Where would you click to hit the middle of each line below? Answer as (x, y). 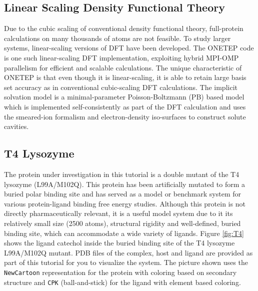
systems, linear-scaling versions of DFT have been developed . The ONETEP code (129, 48)
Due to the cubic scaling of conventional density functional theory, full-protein (124, 28)
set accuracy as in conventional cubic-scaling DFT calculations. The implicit (121, 87)
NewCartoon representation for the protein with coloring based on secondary (120, 272)
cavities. (16, 126)
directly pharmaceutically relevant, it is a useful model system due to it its (118, 213)
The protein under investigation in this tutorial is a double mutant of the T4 (122, 174)
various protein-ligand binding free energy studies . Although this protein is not (125, 203)
